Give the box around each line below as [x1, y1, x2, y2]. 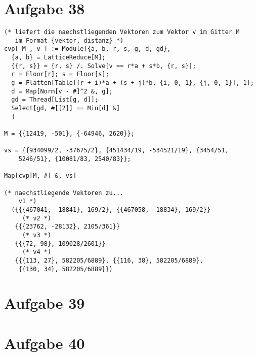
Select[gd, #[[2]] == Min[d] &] [11, 105, 120, 112]
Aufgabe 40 [4, 332, 85, 353]
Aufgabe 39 [4, 293, 85, 313]
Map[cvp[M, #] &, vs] [4, 172, 77, 180]
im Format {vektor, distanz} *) [15, 37, 124, 44]
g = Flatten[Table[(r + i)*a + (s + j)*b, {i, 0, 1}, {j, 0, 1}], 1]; [11, 79, 254, 87]
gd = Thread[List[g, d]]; [11, 96, 99, 104]
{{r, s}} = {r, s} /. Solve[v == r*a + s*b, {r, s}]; [11, 62, 196, 70]
